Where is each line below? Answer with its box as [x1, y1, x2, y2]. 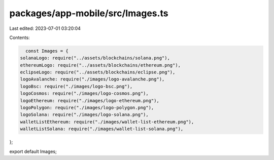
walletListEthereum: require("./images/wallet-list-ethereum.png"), [20, 119, 194, 125]
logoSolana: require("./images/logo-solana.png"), [20, 112, 149, 117]
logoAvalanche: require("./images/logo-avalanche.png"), [20, 76, 165, 82]
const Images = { [25, 48, 68, 54]
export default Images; [9, 148, 57, 154]
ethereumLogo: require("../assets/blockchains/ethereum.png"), [20, 62, 181, 68]
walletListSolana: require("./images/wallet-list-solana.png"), [20, 126, 184, 132]
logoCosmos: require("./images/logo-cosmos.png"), [20, 91, 149, 96]
